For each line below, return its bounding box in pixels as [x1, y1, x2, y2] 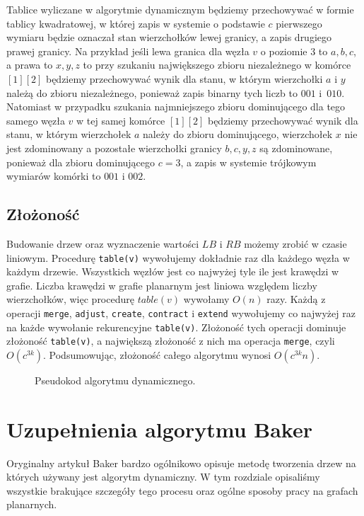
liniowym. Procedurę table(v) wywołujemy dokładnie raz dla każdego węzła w [6, 250, 350, 265]
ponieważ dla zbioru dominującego [6, 154, 155, 169]
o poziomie [260, 43, 307, 58]
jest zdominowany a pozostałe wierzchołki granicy [6, 140, 222, 155]
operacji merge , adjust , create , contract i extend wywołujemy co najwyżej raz [6, 305, 356, 320]
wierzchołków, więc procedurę [6, 292, 134, 306]
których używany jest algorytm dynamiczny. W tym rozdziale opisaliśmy [6, 469, 320, 484]
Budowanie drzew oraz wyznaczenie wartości [6, 236, 199, 251]
